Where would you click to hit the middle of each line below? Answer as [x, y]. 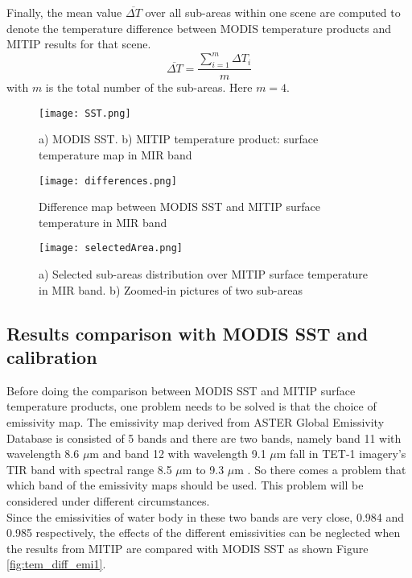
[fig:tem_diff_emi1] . [56, 564]
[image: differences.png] [108, 181]
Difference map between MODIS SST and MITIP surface [179, 206]
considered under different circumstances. [108, 500]
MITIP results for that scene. [79, 44]
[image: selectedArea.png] [111, 248]
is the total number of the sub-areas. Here [149, 87]
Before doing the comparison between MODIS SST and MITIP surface [181, 390]
